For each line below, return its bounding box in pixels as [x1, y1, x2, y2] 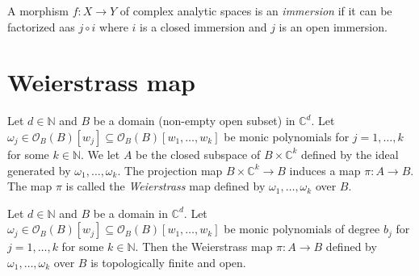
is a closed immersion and [140, 18, 267, 35]
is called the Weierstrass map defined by [65, 178, 266, 194]
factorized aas [7, 18, 75, 35]
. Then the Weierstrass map [135, 238, 273, 255]
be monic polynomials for [224, 128, 350, 144]
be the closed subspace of [136, 145, 261, 162]
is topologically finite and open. [90, 253, 246, 270]
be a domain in [93, 204, 168, 221]
